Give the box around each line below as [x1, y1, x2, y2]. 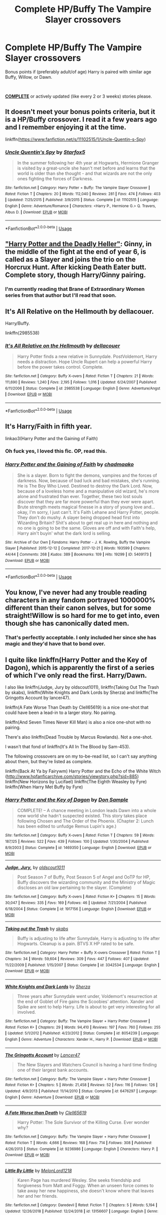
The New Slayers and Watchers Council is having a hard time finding [17, 1061, 157, 1067]
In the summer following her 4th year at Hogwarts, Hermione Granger [17, 160, 159, 166]
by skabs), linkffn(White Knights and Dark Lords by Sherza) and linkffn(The [5, 690, 158, 696]
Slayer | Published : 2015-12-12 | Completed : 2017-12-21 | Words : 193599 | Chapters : [5, 546, 151, 551]
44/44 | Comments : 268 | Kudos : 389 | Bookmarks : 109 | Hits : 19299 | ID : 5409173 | [5, 552, 152, 557]
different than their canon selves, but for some [5, 604, 152, 612]
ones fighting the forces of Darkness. [17, 176, 93, 182]
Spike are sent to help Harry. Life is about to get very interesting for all [17, 1003, 161, 1009]
